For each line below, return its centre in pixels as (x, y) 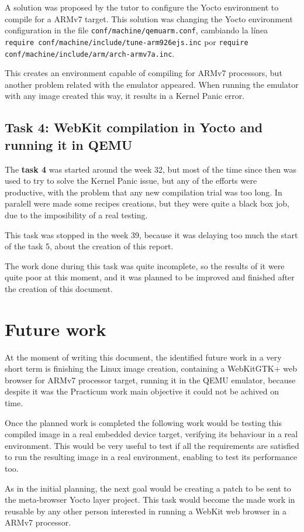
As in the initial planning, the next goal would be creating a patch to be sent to (148, 488)
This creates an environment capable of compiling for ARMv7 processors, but (144, 73)
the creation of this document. (59, 288)
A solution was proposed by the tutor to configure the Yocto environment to (142, 7)
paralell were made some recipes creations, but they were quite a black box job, (147, 203)
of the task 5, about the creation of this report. (89, 246)
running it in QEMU (69, 144)
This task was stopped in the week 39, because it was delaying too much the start (151, 234)
